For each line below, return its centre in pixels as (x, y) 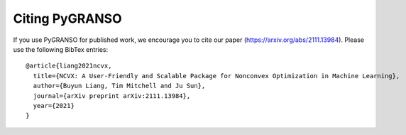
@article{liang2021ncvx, (69, 66)
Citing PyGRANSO (67, 18)
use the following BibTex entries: (61, 49)
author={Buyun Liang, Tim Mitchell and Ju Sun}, (119, 86)
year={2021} (54, 106)
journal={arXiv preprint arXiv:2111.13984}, (112, 96)
